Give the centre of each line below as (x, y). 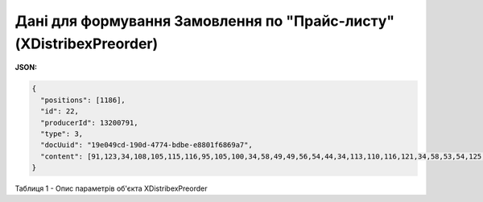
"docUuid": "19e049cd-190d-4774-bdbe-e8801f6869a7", (147, 145)
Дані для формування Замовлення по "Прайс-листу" (205, 21)
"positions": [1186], (83, 100)
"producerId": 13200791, (89, 122)
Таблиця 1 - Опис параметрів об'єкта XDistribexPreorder (111, 188)
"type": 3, (62, 134)
